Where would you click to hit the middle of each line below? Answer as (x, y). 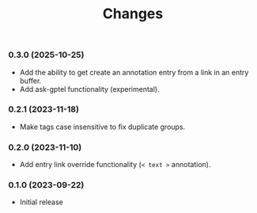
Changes (133, 14)
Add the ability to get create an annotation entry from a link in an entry (134, 72)
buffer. (30, 81)
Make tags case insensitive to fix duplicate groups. (102, 127)
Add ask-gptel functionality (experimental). (89, 89)
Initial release (41, 202)
